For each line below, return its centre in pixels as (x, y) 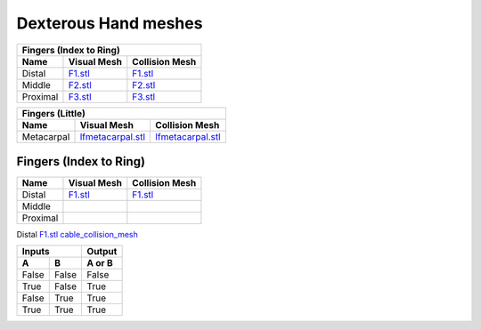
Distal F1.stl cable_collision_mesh (77, 235)
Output (102, 252)
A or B (100, 263)
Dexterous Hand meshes (110, 23)
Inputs (36, 252)
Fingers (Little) (54, 113)
